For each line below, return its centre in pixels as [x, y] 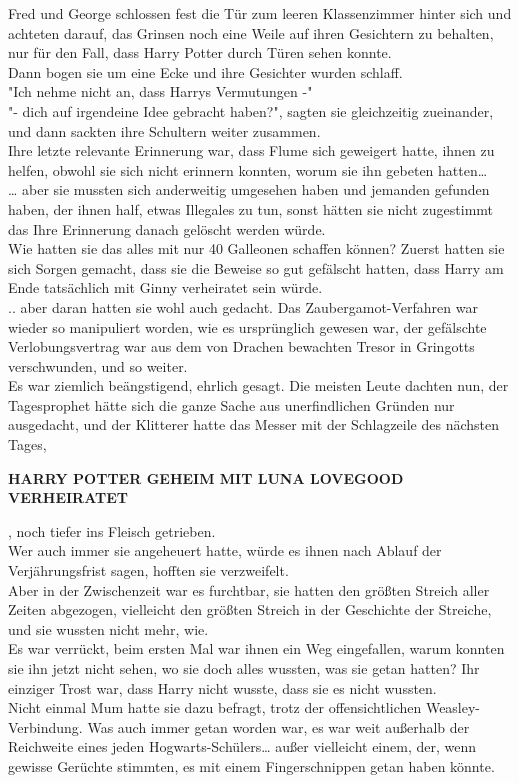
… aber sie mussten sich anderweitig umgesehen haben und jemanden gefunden [249, 189]
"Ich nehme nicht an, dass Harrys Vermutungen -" [160, 91]
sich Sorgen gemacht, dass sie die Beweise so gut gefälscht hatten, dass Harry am [256, 267]
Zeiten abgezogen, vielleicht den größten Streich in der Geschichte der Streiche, [250, 609]
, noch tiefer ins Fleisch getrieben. [112, 530]
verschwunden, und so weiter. [98, 365]
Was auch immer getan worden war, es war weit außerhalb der [278, 726]
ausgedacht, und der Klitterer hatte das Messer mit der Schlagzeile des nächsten [254, 424]
